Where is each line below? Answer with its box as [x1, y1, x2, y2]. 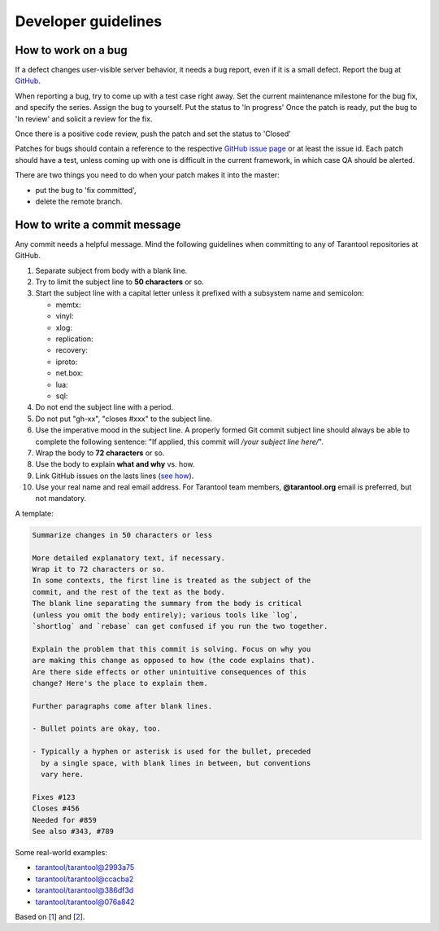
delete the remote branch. [35, 196, 123, 206]
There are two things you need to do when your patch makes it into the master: [15, 170, 280, 180]
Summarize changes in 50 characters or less [32, 530, 213, 539]
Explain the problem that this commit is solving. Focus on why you [32, 644, 311, 653]
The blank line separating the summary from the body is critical [32, 599, 302, 608]
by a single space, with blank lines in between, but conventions [41, 758, 311, 767]
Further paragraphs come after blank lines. [32, 701, 213, 710]
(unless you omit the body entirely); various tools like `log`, [32, 610, 298, 619]
